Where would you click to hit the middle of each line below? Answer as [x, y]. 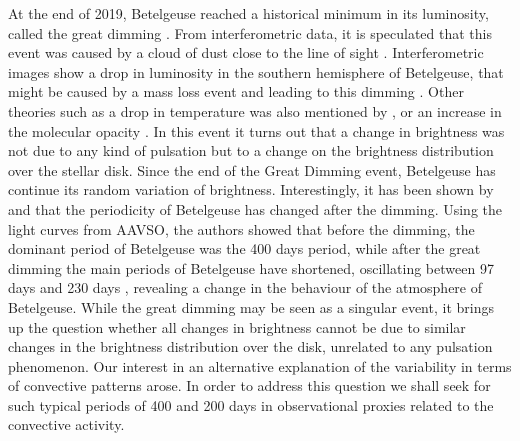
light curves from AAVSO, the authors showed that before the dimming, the [241, 228]
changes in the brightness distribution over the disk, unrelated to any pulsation [250, 346]
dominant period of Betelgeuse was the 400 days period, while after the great [244, 248]
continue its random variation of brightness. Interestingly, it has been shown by [251, 189]
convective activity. [66, 424]
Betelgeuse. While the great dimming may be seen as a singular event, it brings [251, 306]
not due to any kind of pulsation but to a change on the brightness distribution [251, 150]
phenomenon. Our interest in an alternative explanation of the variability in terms [260, 365]
